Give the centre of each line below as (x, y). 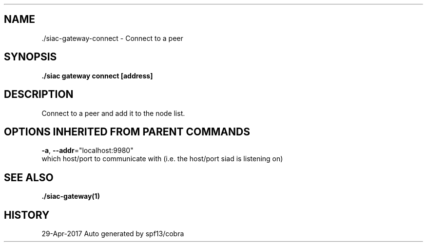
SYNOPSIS (30, 57)
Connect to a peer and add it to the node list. (113, 113)
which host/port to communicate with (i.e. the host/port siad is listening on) (162, 159)
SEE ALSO (29, 177)
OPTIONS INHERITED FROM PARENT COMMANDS (127, 132)
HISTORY (27, 215)
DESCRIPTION (39, 95)
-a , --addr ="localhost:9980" (87, 151)
